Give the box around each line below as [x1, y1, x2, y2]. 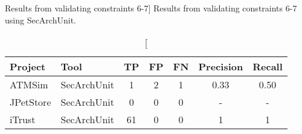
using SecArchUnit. [5, 13, 76, 26]
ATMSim [10, 78, 48, 92]
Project [10, 59, 46, 74]
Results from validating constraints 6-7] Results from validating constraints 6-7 [5, 2, 297, 14]
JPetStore [10, 95, 51, 109]
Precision [198, 59, 243, 74]
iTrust [10, 112, 36, 127]
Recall [252, 59, 283, 74]
